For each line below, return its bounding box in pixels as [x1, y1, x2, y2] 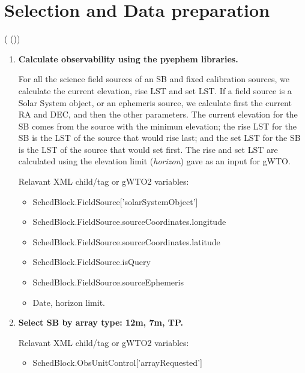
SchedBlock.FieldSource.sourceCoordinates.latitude [32, 235, 220, 248]
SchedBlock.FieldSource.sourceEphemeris [32, 276, 184, 288]
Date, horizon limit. [32, 296, 106, 308]
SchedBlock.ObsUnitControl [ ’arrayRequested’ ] [32, 356, 202, 369]
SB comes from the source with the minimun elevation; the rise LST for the [18, 119, 297, 132]
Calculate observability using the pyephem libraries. [18, 52, 238, 65]
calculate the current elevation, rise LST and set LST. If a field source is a [18, 84, 292, 97]
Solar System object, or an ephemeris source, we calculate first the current [18, 96, 292, 109]
